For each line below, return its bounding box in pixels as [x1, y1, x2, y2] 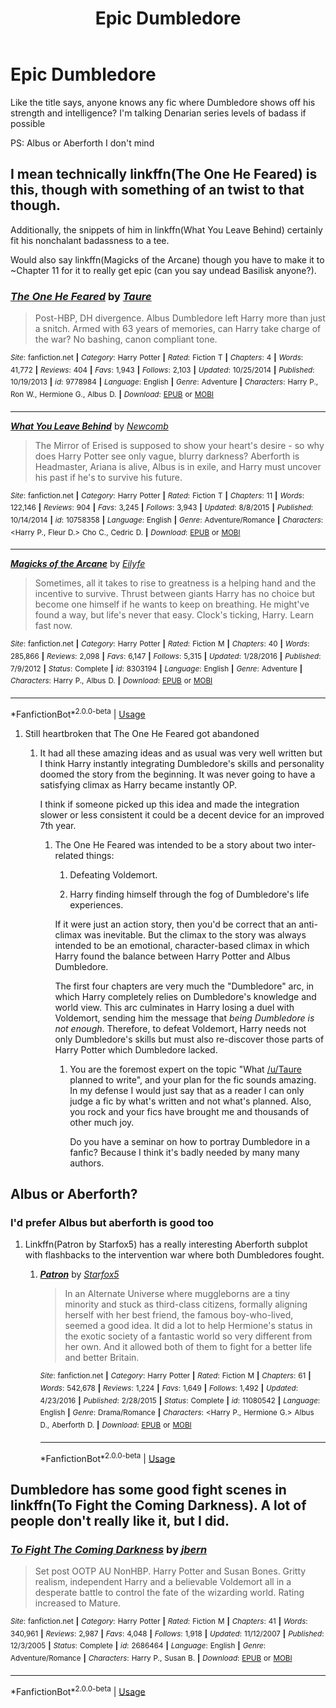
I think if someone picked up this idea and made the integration [39, 798, 300, 810]
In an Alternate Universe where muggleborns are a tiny [64, 1288, 291, 1300]
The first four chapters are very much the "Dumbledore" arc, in [54, 980, 315, 992]
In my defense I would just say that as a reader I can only [69, 1084, 305, 1096]
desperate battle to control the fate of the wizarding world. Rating [34, 1586, 305, 1598]
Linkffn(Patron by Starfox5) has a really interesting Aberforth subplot [24, 1238, 308, 1251]
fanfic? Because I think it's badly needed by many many [69, 1146, 300, 1158]
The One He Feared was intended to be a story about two [54, 838, 292, 851]
